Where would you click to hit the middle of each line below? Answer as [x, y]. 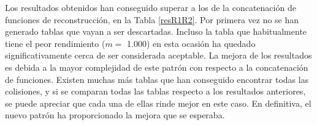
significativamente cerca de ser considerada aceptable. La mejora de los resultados [158, 55]
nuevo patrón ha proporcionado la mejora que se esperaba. [115, 115]
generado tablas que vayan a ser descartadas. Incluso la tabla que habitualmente [156, 31]
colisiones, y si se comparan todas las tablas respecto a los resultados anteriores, [155, 91]
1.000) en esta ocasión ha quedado [191, 43]
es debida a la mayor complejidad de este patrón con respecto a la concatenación [157, 67]
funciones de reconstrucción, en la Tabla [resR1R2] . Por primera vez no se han [152, 19]
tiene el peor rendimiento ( [55, 43]
